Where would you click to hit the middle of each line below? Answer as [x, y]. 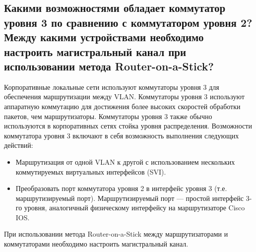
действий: [19, 145]
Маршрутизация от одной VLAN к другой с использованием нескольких [125, 161]
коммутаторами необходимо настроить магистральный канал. [96, 244]
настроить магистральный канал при [95, 51]
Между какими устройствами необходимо [104, 37]
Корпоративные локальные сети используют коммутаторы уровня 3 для [112, 87]
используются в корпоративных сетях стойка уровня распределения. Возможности [128, 126]
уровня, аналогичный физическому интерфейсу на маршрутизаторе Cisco [134, 208]
